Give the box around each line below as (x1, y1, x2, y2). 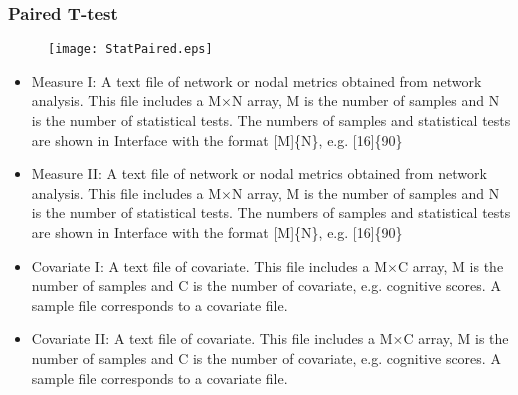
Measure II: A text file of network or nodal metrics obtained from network (31, 163, 487, 184)
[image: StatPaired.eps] (48, 42, 213, 57)
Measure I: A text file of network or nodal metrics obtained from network (31, 70, 482, 91)
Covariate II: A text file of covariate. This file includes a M (31, 328, 393, 349)
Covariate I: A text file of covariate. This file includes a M (31, 255, 388, 276)
